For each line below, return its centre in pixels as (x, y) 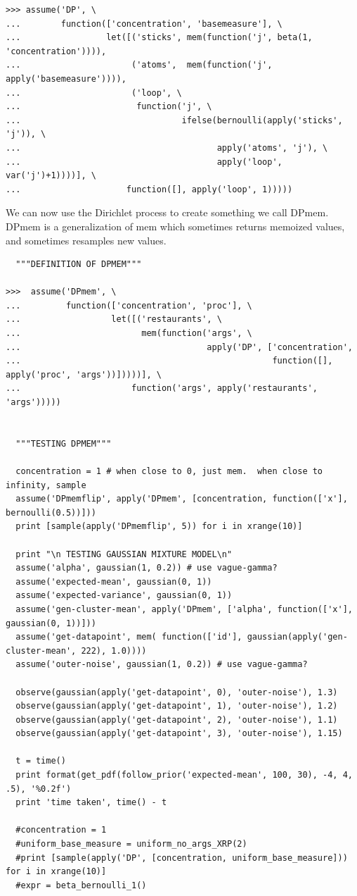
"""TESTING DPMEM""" (64, 443)
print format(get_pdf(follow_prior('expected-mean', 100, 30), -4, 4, (184, 775)
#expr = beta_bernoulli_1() (81, 885)
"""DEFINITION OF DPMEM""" (79, 265)
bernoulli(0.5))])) (51, 512)
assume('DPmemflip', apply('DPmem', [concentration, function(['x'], (182, 499)
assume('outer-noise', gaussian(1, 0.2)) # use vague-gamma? (162, 665)
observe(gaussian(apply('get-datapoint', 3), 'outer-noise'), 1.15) (179, 734)
